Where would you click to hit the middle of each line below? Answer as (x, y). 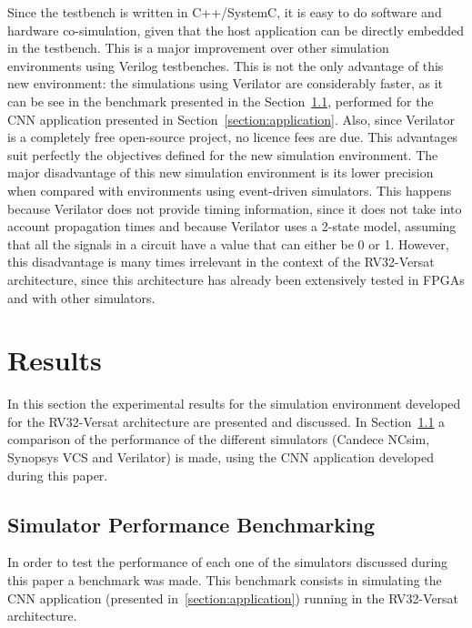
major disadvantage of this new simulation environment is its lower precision (221, 172)
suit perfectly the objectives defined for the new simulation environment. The (223, 154)
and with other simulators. (81, 297)
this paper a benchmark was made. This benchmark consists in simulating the (225, 579)
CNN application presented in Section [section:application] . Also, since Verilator (231, 119)
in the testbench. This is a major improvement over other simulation (198, 48)
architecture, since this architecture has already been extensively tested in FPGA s (236, 279)
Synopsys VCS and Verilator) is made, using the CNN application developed (221, 457)
